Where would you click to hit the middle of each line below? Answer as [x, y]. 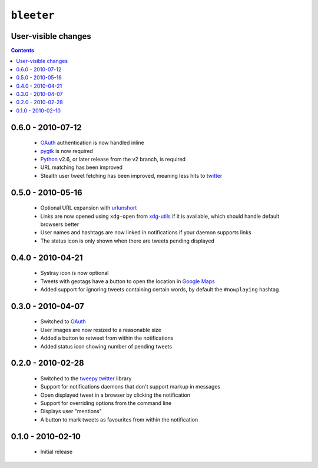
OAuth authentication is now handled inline [92, 143]
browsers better [60, 224]
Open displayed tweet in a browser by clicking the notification [115, 395]
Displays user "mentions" [71, 411]
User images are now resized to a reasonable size [101, 330]
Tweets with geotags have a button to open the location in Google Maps [127, 281]
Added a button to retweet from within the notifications [107, 338]
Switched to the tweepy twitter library [86, 378]
